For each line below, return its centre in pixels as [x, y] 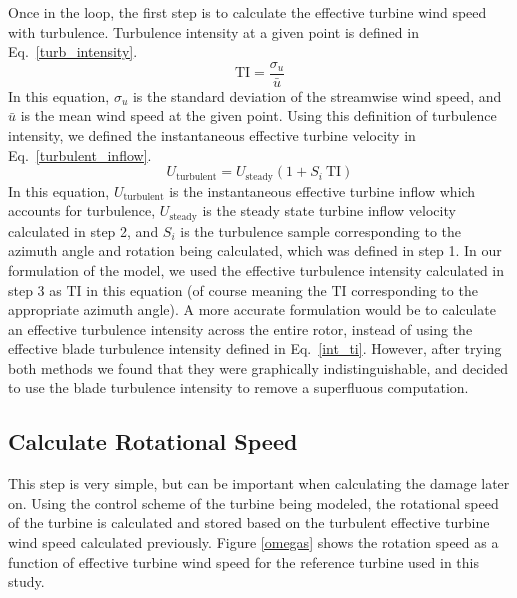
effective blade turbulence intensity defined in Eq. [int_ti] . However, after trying [255, 348]
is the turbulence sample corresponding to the [321, 230]
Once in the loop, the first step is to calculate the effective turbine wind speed [247, 12]
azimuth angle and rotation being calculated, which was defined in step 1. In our [255, 250]
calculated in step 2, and [83, 230]
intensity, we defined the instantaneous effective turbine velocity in [212, 135]
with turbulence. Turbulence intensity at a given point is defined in [213, 31]
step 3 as [35, 289]
